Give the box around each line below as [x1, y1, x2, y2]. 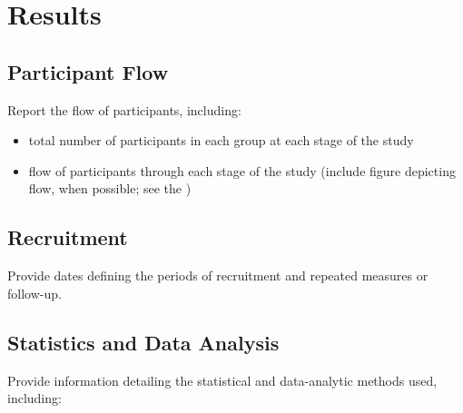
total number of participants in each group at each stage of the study [28, 131, 414, 150]
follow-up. [7, 283, 62, 302]
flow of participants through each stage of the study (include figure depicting [28, 161, 456, 180]
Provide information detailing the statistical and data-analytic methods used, [7, 370, 438, 389]
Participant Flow [7, 57, 169, 85]
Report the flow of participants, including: [7, 100, 241, 119]
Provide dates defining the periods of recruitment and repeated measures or [7, 266, 429, 285]
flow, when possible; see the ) [28, 179, 192, 198]
